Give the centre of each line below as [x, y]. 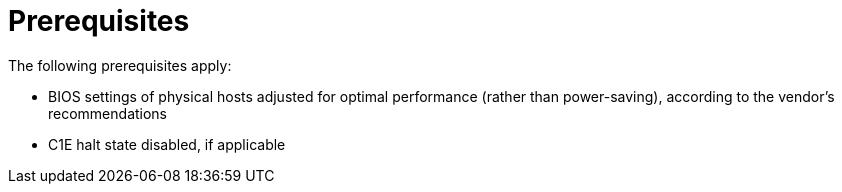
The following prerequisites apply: [120, 65]
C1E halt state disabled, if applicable [167, 144]
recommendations [108, 113]
